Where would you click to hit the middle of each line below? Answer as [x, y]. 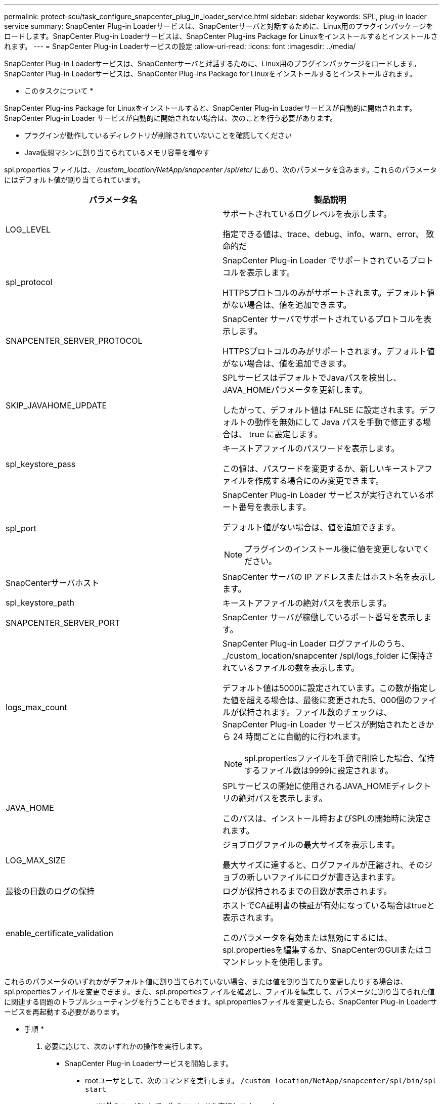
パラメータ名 [113, 200]
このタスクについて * [59, 91]
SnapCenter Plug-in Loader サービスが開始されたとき [324, 724]
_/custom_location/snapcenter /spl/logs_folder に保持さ [328, 656]
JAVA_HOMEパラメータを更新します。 [295, 390]
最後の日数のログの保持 [50, 891]
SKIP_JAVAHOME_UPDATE [56, 405]
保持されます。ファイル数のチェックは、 [315, 712]
